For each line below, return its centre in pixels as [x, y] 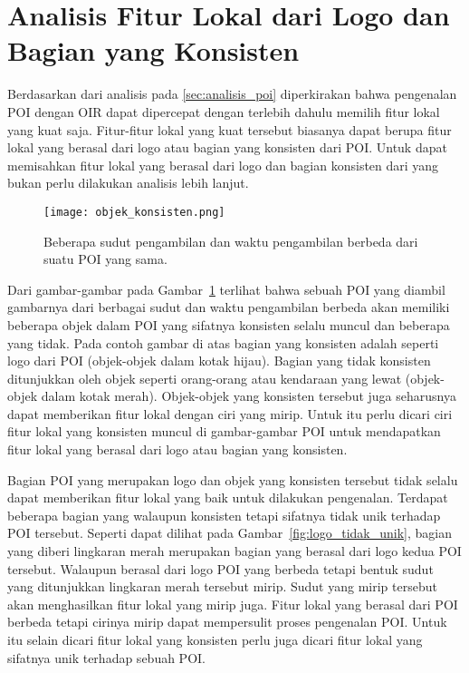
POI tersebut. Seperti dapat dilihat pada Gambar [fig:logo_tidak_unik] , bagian [230, 533]
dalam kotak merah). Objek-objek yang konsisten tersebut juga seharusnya [249, 396]
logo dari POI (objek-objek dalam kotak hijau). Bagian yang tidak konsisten [219, 361]
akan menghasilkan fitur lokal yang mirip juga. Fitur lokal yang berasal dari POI [233, 604]
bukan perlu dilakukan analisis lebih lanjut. [128, 183]
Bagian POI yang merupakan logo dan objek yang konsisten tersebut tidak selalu [233, 479]
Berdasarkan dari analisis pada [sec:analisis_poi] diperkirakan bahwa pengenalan [232, 94]
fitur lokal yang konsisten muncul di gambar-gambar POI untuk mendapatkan [224, 431]
